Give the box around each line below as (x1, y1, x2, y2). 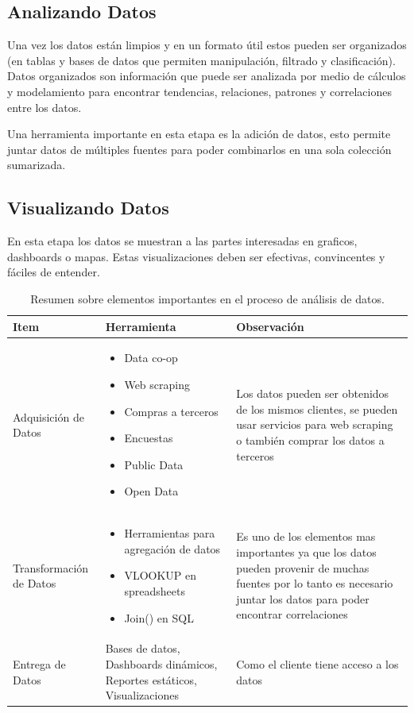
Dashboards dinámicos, (105, 656, 218, 672)
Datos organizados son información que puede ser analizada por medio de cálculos (7, 67, 406, 84)
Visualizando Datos (7, 195, 169, 220)
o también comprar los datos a (236, 431, 385, 448)
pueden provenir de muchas (236, 559, 370, 576)
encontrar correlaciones (236, 606, 348, 622)
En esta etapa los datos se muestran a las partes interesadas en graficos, (7, 233, 358, 249)
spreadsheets (124, 582, 185, 599)
